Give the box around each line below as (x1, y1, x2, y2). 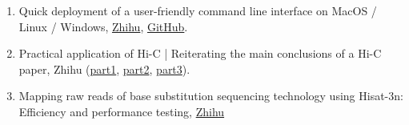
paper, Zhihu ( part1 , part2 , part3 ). (18, 60, 190, 77)
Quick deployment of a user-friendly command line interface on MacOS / (18, 2, 377, 18)
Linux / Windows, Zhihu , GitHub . (18, 18, 188, 34)
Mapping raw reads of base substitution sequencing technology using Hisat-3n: (18, 87, 403, 104)
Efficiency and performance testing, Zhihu (18, 103, 225, 119)
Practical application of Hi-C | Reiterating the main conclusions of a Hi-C (18, 45, 382, 62)
